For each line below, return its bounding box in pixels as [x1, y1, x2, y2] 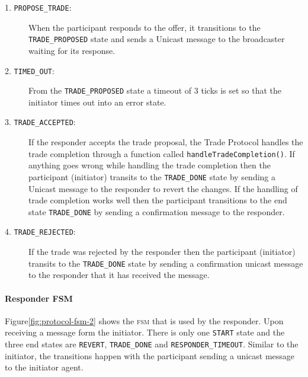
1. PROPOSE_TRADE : [5, 1, 72, 13]
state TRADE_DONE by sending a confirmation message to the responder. [28, 205, 285, 218]
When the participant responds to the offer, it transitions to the [28, 21, 261, 33]
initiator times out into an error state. [28, 95, 166, 108]
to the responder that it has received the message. [28, 269, 210, 281]
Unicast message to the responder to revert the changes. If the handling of [28, 182, 298, 194]
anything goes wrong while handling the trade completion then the [28, 159, 271, 171]
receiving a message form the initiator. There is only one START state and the [5, 326, 285, 338]
